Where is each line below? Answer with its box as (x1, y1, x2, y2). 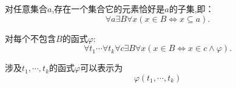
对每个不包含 (5, 32, 56, 44)
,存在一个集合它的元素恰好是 (52, 2, 165, 15)
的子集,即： (169, 2, 214, 15)
